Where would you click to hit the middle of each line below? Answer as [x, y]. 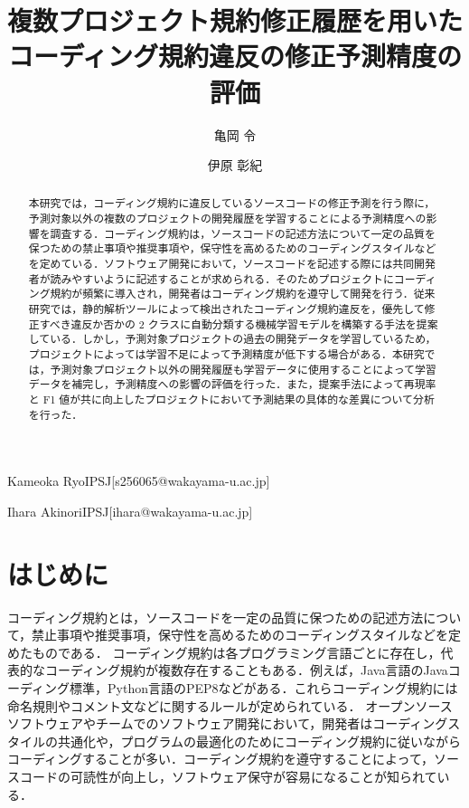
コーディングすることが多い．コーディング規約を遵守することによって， [220, 759]
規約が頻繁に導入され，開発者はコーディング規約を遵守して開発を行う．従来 [243, 294]
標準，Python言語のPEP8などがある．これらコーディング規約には [264, 688]
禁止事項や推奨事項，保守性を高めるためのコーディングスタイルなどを [240, 635]
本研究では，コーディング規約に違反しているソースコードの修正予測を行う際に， [232, 203]
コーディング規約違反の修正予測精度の [235, 56]
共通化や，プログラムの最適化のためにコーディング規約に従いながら [259, 741]
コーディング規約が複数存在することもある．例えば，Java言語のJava [246, 670]
